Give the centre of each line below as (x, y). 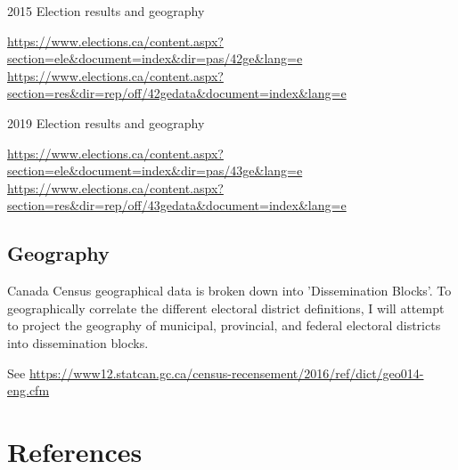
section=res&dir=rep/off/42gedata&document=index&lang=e (177, 93)
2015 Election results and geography (106, 11)
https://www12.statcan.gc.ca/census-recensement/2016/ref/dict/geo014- (226, 373)
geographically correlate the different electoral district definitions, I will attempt (226, 308)
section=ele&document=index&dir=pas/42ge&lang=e (155, 58)
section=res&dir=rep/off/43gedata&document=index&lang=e (177, 205)
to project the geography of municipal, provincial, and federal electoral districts (224, 325)
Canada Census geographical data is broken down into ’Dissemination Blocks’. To (229, 291)
